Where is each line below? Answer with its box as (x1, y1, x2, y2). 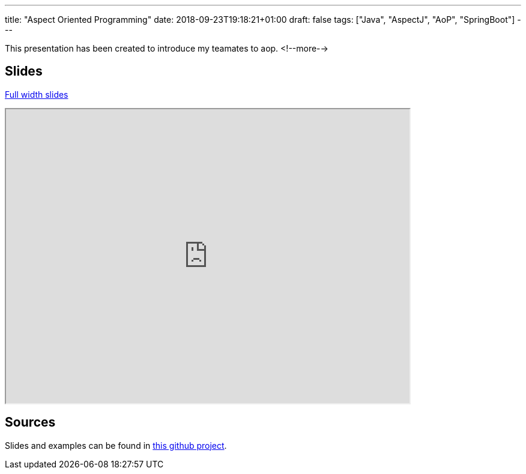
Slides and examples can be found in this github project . (5, 440, 227, 451)
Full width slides (5, 89, 68, 100)
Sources (5, 415, 56, 430)
